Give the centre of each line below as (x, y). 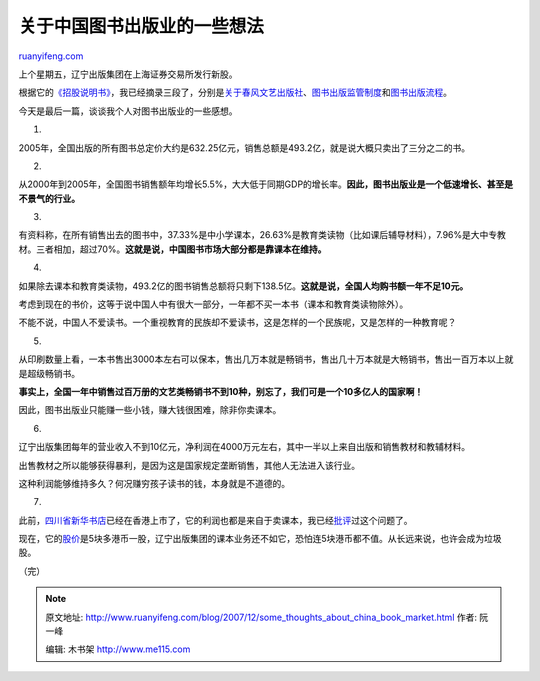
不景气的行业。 (49, 198)
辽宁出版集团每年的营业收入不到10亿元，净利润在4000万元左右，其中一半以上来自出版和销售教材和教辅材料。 (244, 447)
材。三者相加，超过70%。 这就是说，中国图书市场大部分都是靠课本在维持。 (172, 249)
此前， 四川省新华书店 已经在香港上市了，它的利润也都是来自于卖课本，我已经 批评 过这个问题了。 (215, 520)
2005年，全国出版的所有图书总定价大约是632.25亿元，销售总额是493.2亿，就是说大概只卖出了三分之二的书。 (244, 147)
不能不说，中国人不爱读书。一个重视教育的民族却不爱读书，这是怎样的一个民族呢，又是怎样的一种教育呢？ (237, 322)
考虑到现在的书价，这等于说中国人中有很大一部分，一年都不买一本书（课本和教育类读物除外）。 (213, 304)
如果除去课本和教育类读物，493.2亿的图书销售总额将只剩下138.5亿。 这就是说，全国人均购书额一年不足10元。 (243, 286)
